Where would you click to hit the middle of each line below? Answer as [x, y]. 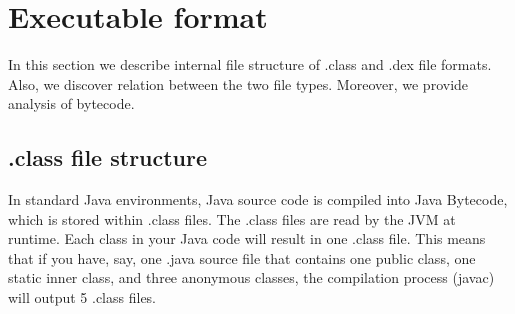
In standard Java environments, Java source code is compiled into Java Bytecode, [258, 199]
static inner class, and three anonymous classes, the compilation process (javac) [251, 277]
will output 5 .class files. [82, 297]
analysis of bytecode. [71, 103]
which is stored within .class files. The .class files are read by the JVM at [232, 218]
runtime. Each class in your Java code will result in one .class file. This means [247, 238]
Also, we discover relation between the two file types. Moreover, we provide [238, 83]
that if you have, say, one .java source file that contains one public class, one [242, 257]
